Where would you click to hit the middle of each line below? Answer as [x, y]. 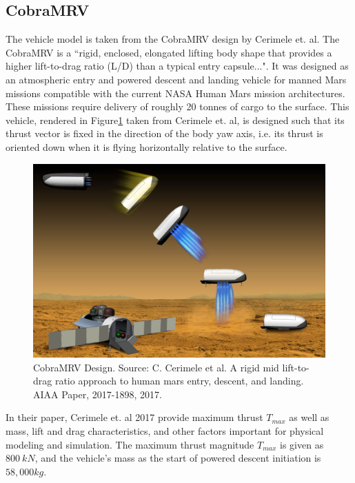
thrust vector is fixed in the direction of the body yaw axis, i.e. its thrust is [164, 133]
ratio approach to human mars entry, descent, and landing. [179, 381]
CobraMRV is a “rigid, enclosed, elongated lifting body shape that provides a [169, 52]
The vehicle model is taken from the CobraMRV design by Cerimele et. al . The [173, 39]
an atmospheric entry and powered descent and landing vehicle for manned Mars [176, 79]
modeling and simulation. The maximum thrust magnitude [130, 444]
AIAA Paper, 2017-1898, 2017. [98, 394]
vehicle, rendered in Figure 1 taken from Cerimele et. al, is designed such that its [175, 120]
